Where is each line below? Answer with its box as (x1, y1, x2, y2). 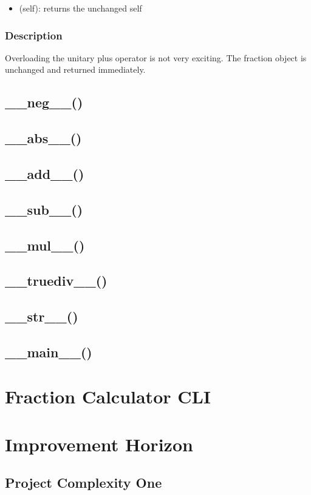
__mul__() (5, 235, 85, 254)
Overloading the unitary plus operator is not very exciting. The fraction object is (5, 51, 307, 64)
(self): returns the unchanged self (19, 2, 142, 14)
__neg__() (5, 93, 83, 112)
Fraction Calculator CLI (5, 384, 211, 409)
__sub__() (5, 200, 83, 218)
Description (5, 27, 63, 42)
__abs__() (5, 129, 82, 147)
